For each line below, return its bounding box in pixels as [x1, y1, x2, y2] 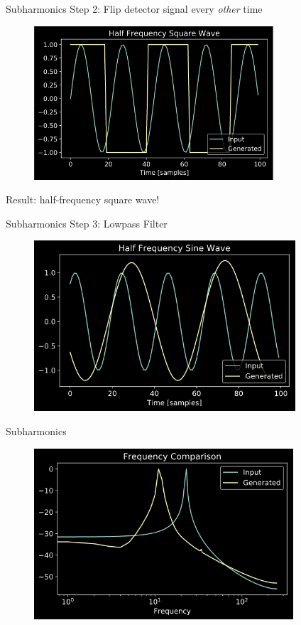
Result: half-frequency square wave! [6, 192, 160, 207]
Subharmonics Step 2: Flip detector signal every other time [6, 1, 263, 16]
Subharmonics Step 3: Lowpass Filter [6, 215, 168, 230]
